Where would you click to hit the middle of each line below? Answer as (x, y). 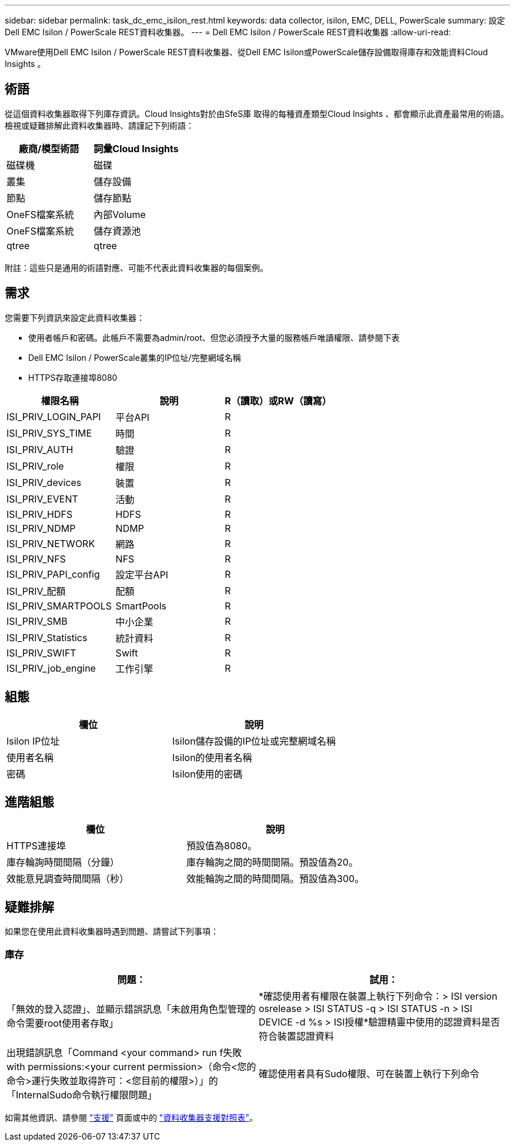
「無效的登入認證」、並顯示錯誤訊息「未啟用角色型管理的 (131, 1009)
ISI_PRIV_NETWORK (51, 543)
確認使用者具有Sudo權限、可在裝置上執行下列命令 (369, 1073)
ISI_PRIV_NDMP (41, 528)
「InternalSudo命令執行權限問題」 (82, 1095)
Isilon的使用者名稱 (212, 757)
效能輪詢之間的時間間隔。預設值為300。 (275, 879)
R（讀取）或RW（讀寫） (278, 401)
